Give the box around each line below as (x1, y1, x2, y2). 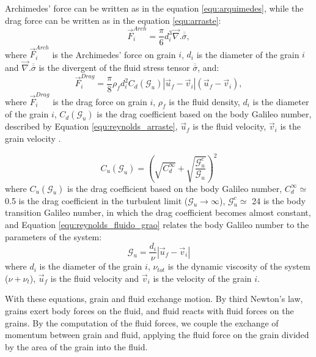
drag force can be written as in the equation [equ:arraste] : (5, 13, 221, 26)
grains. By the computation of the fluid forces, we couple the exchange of (5, 316, 279, 329)
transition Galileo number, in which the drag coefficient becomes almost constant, (5, 206, 311, 219)
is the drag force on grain (53, 95, 147, 108)
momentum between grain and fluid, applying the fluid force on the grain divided (5, 328, 309, 341)
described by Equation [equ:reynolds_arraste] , (5, 120, 178, 133)
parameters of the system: (5, 230, 102, 243)
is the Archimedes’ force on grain (52, 48, 176, 61)
